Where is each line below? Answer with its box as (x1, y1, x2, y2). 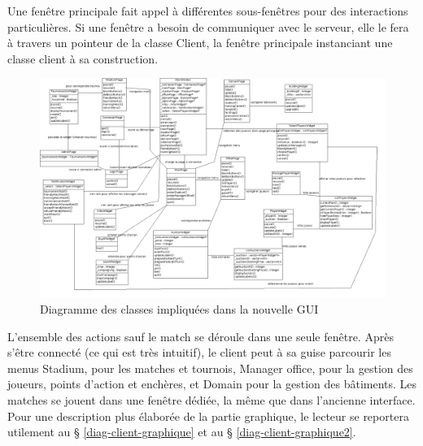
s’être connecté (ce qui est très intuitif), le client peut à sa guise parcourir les (7, 344, 391, 361)
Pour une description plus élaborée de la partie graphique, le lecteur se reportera (7, 407, 409, 424)
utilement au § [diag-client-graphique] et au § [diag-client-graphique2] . (7, 423, 356, 440)
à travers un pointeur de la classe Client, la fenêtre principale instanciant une (7, 34, 393, 51)
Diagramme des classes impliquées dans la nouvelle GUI (40, 300, 319, 317)
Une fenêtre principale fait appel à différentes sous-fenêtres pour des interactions (7, 2, 408, 19)
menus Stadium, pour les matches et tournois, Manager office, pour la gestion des (7, 359, 413, 376)
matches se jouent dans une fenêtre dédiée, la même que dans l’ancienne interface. (7, 391, 416, 408)
